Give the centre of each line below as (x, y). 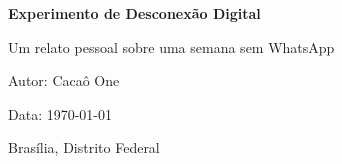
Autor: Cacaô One (64, 80)
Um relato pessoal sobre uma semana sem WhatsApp (171, 46)
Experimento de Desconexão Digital (134, 13)
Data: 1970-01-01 (60, 113)
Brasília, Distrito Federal (84, 147)
